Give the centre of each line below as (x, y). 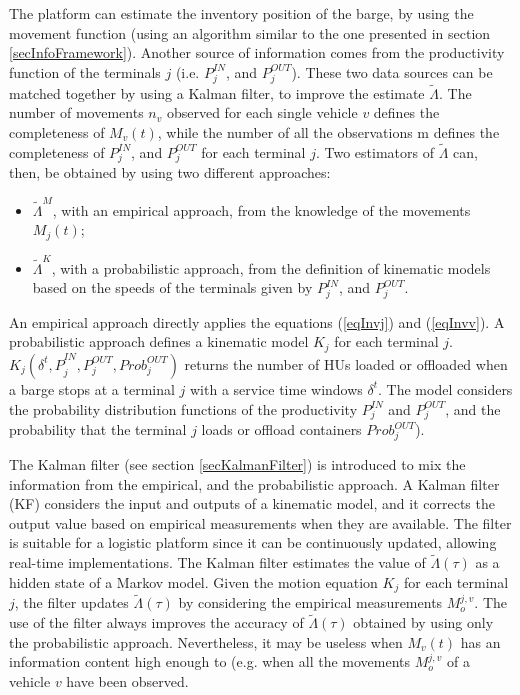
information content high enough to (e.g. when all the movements (210, 661)
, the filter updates (71, 602)
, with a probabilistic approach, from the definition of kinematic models (271, 267)
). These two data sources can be (392, 71)
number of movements (76, 112)
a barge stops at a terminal (92, 388)
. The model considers (445, 388)
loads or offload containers (281, 429)
